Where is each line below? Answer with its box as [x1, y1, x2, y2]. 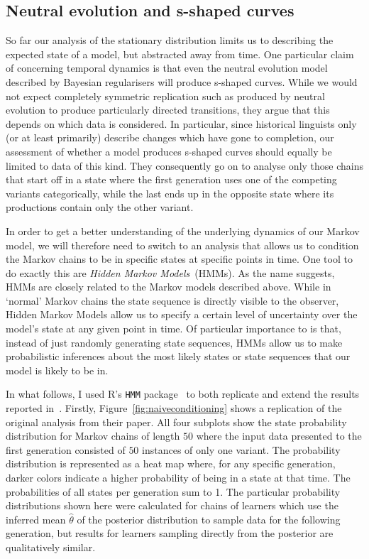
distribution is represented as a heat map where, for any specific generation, [6, 456, 336, 471]
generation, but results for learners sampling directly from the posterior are [6, 526, 334, 541]
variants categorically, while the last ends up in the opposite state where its [6, 185, 334, 200]
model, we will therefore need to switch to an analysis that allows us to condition [6, 237, 359, 252]
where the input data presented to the [196, 428, 362, 443]
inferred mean [6, 511, 66, 526]
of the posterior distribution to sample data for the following [77, 511, 341, 526]
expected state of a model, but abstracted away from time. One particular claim [6, 46, 354, 61]
